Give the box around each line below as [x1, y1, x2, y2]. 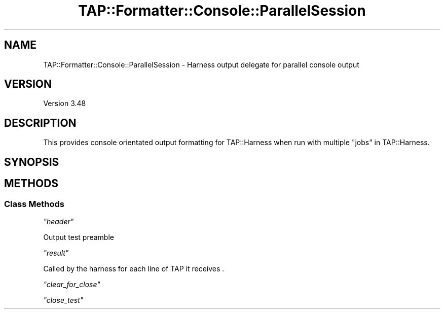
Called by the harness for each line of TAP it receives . [43, 264, 225, 273]
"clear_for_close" [43, 280, 100, 289]
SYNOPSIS [4, 155, 59, 168]
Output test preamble [43, 232, 114, 241]
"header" [43, 217, 74, 226]
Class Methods [4, 198, 64, 209]
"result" [43, 248, 69, 257]
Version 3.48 [43, 99, 86, 108]
